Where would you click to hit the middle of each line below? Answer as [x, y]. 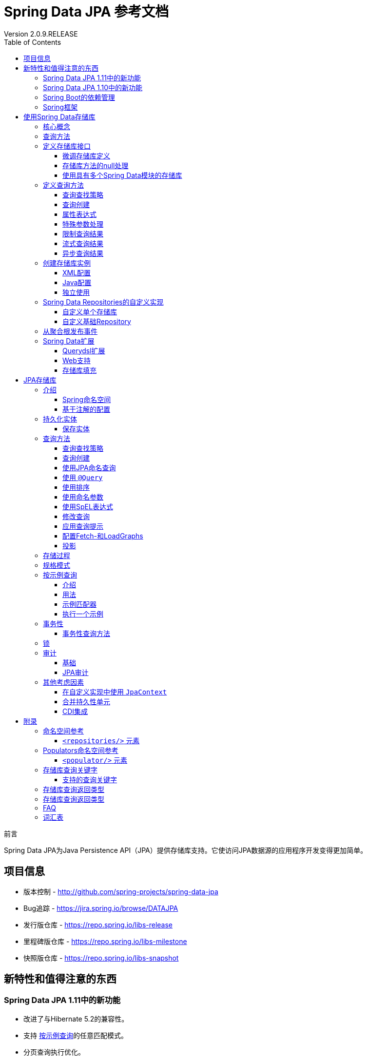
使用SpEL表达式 [88, 506]
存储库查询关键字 [70, 770]
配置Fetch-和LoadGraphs [103, 536]
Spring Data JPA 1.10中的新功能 [93, 87]
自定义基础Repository [97, 321]
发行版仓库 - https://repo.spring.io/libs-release [98, 925]
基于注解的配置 [86, 409]
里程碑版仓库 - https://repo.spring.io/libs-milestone [105, 941]
